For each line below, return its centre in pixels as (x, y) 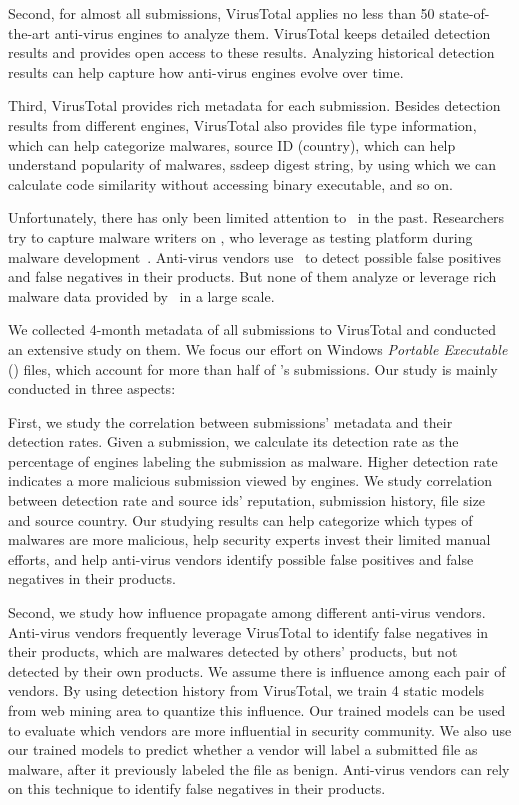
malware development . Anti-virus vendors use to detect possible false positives (255, 256)
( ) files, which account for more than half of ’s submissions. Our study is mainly (253, 368)
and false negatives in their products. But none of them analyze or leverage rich (252, 276)
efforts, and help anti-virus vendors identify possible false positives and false (241, 558)
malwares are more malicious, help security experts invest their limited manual (249, 539)
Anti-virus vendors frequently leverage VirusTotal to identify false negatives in (248, 631)
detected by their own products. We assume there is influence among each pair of (257, 670)
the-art (29, 32)
